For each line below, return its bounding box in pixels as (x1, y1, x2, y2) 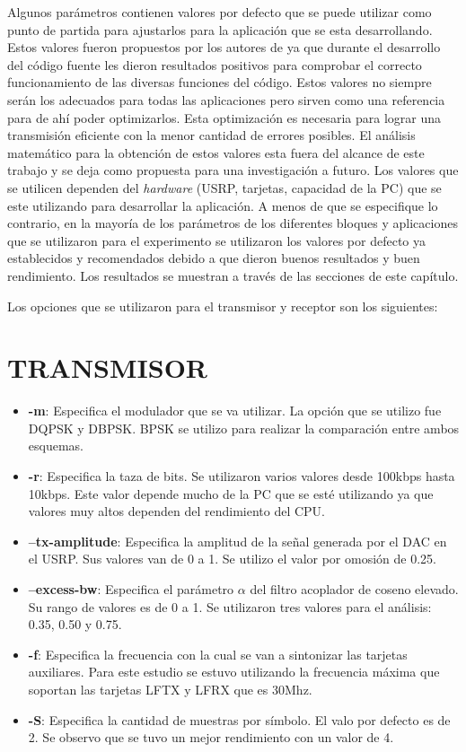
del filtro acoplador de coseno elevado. (250, 579, 459, 598)
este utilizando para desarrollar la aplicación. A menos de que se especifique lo (7, 196, 438, 214)
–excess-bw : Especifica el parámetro (28, 579, 234, 598)
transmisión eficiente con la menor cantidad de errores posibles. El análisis (7, 126, 416, 144)
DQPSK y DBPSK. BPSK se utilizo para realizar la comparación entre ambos (28, 418, 460, 437)
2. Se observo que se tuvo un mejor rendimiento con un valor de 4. (28, 728, 394, 747)
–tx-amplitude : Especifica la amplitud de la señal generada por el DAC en (28, 531, 447, 550)
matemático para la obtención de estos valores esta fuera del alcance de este (7, 143, 425, 162)
